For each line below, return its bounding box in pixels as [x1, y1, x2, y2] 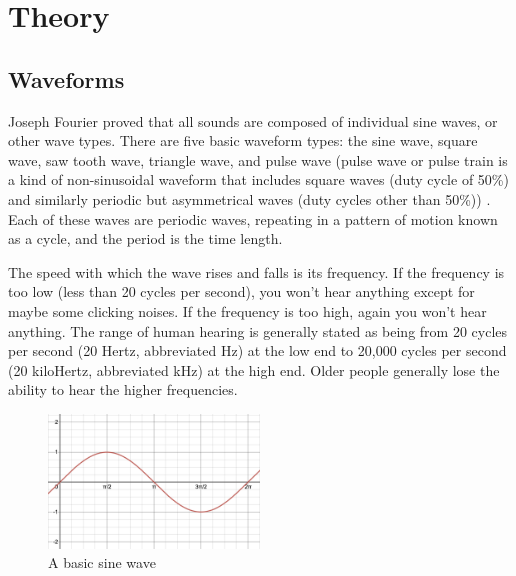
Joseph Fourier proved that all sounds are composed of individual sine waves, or [8, 110, 498, 131]
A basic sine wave [48, 552, 156, 573]
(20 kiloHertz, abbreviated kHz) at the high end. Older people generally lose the [8, 359, 500, 380]
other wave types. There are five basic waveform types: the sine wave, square [8, 130, 478, 151]
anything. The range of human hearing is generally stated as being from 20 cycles [8, 320, 508, 341]
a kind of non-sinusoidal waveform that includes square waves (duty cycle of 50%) [8, 169, 509, 190]
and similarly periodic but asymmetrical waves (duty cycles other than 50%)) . [8, 188, 491, 209]
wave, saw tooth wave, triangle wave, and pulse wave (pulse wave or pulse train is [8, 149, 508, 170]
